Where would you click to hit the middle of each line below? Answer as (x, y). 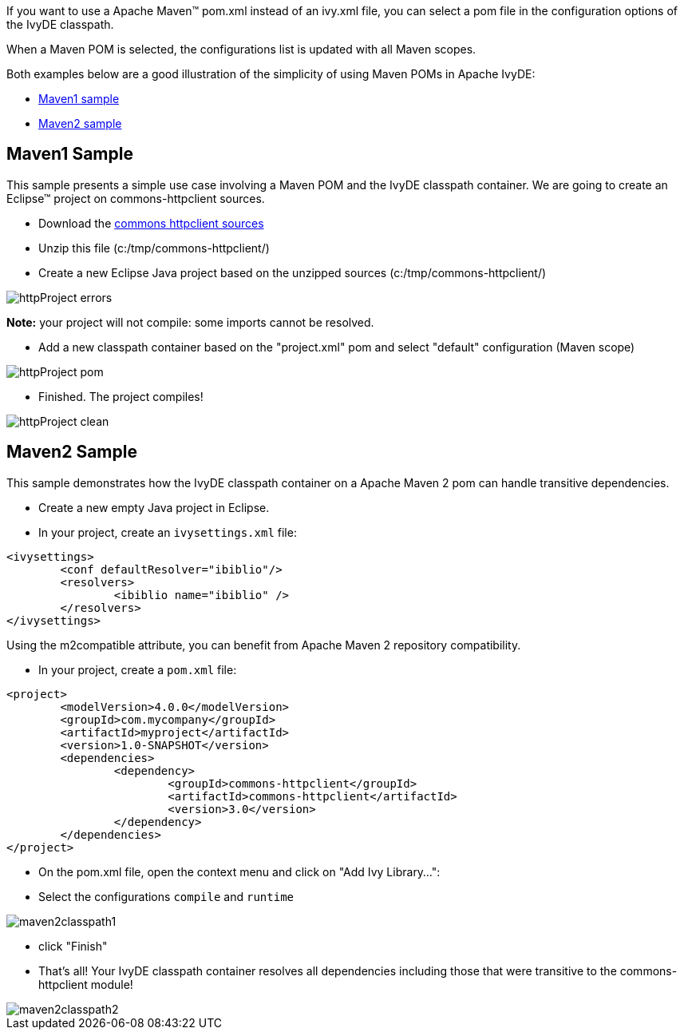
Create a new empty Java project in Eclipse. (154, 507)
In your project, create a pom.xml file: (138, 669)
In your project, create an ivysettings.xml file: (168, 532)
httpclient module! (86, 984)
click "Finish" (73, 946)
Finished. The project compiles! (121, 396)
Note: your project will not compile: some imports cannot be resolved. (190, 322)
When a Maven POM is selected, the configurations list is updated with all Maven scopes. (241, 49)
